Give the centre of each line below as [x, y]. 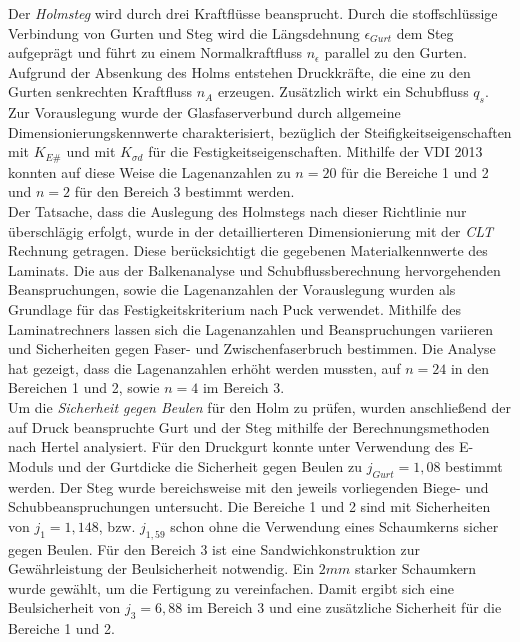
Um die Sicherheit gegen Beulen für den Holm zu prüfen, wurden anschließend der [259, 406]
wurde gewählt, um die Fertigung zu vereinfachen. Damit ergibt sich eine [231, 587]
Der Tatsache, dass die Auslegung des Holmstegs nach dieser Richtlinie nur [237, 211]
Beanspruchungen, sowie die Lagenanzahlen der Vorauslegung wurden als [232, 289]
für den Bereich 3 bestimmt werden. [184, 191]
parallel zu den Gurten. [396, 52]
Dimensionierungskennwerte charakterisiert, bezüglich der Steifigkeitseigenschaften [260, 131]
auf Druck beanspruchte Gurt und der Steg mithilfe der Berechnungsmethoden [249, 426]
